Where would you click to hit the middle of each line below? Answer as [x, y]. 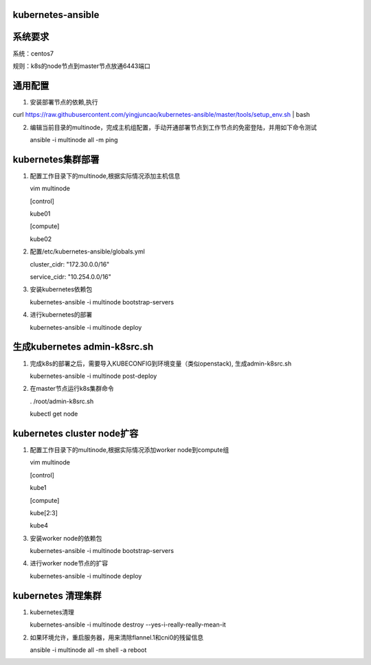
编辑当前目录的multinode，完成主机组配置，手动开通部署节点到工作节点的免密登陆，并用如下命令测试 [173, 127]
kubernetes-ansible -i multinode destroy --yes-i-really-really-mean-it [128, 624]
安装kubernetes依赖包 [61, 289]
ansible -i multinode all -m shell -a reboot [88, 650]
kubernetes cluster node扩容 [76, 433]
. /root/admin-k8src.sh [62, 401]
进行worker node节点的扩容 [69, 563]
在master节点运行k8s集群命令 [72, 389]
